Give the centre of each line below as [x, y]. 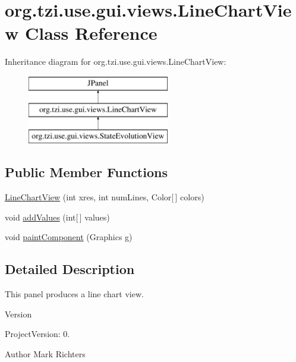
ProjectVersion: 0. [37, 334]
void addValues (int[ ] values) [57, 217]
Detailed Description [70, 269]
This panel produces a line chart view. [74, 294]
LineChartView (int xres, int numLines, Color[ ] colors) [105, 197]
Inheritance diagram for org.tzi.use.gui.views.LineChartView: [116, 62]
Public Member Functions [86, 172]
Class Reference [91, 33]
